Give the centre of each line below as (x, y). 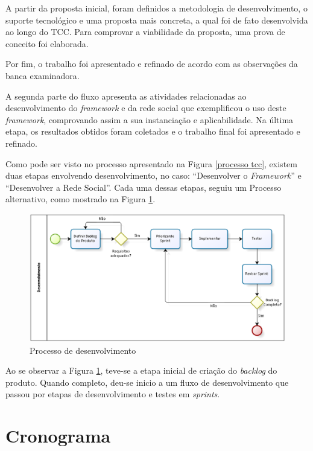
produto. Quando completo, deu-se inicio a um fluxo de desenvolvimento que (147, 382)
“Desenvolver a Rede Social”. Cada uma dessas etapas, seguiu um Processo (144, 187)
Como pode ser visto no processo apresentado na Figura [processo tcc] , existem (151, 163)
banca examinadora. (43, 75)
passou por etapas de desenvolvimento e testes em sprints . (113, 394)
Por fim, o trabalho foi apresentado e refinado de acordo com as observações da (152, 64)
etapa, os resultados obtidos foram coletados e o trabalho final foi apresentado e (153, 131)
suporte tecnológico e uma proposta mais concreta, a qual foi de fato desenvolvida (157, 20)
